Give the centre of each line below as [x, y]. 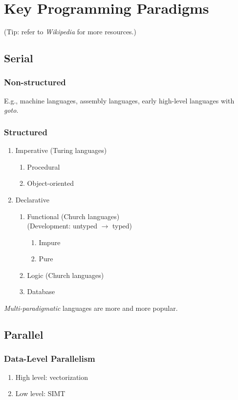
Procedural [43, 166]
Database [41, 291]
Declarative [32, 199]
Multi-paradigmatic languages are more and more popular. [91, 308]
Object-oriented [50, 183]
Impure [50, 242]
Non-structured [35, 82]
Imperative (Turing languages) [61, 150]
